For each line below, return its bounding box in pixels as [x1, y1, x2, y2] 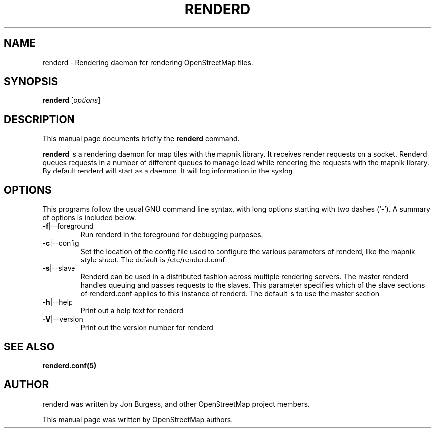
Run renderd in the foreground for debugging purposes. [80, 230, 263, 239]
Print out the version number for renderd [80, 323, 213, 332]
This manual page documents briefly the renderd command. [42, 134, 240, 143]
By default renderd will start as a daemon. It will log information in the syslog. [42, 167, 294, 175]
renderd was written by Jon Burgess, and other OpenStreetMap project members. [42, 399, 310, 408]
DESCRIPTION [4, 113, 75, 126]
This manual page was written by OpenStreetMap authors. [42, 415, 233, 424]
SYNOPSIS [4, 75, 58, 88]
